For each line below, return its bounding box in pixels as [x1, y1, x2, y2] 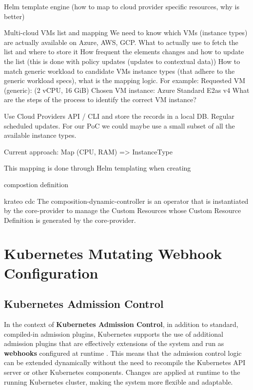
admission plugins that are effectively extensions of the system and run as [4, 338, 224, 348]
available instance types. [4, 130, 77, 140]
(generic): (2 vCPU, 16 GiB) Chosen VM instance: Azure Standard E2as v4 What [4, 85, 250, 95]
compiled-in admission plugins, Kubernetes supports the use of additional [4, 328, 223, 339]
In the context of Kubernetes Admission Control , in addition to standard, [4, 319, 238, 329]
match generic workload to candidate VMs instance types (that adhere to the [4, 65, 235, 76]
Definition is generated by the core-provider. [4, 215, 136, 225]
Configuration [4, 262, 98, 282]
